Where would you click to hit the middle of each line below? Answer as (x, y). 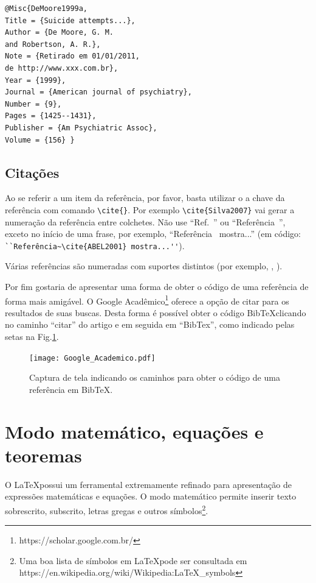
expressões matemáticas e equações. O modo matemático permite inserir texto (151, 496)
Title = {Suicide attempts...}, (70, 20)
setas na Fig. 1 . (32, 337)
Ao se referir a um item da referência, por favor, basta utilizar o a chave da (145, 198)
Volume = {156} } (40, 140)
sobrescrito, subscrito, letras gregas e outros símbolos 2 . (107, 509)
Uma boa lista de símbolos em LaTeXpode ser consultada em (133, 560)
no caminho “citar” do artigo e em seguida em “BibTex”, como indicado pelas (150, 324)
